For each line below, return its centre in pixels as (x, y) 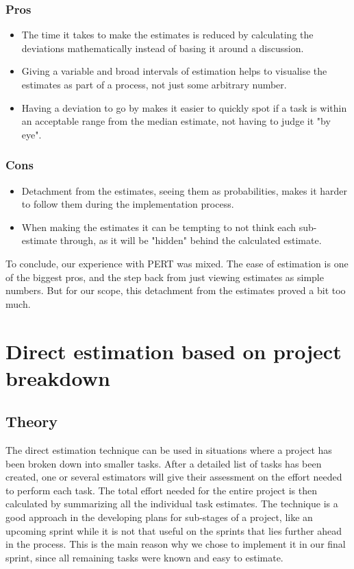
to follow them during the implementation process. (128, 204)
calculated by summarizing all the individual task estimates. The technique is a (172, 504)
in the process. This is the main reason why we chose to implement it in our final (176, 544)
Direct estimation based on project (174, 351)
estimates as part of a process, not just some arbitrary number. (154, 84)
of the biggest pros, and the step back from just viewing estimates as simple (165, 277)
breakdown (58, 377)
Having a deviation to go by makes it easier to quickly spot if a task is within (184, 107)
